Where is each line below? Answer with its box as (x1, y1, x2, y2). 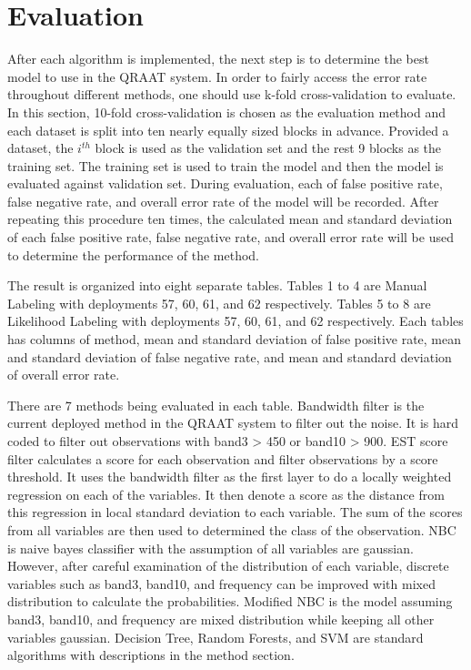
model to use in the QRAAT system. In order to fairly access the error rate (7, 66, 427, 86)
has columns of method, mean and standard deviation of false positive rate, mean (7, 330, 462, 349)
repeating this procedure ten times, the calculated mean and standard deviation (7, 209, 453, 228)
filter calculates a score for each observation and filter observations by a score (7, 449, 438, 468)
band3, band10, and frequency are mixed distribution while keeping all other (7, 609, 435, 628)
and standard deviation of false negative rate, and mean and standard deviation (7, 347, 452, 366)
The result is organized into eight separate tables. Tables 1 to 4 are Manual (7, 276, 427, 295)
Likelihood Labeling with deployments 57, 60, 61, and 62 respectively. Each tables (7, 311, 464, 330)
